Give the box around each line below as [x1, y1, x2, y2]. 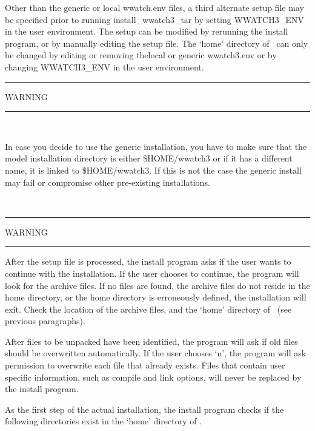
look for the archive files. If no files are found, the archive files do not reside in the [5, 279, 310, 291]
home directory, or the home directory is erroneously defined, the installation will [5, 291, 307, 304]
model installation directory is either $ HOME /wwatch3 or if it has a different [5, 152, 293, 165]
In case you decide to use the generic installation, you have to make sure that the [5, 140, 307, 152]
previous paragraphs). [5, 314, 85, 327]
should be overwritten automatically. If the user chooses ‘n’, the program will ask [5, 347, 307, 359]
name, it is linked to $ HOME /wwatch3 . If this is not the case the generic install [5, 163, 302, 176]
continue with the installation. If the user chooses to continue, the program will [5, 266, 299, 279]
